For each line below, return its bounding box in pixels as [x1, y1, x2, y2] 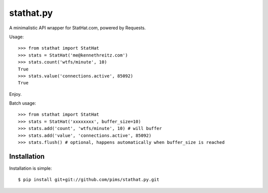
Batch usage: [9, 100, 36, 106]
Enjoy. [9, 91, 22, 97]
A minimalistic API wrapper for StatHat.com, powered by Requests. [9, 25, 146, 31]
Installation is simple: [9, 165, 52, 171]
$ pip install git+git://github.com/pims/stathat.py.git [18, 177, 160, 183]
